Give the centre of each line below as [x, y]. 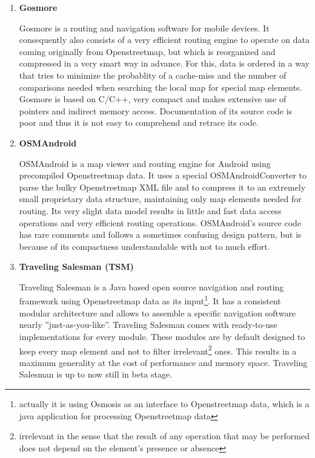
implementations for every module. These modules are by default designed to [162, 336]
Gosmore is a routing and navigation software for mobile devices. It [144, 28]
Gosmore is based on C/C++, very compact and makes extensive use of [153, 99]
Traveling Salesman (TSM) [76, 267]
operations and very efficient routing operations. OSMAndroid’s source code [160, 222]
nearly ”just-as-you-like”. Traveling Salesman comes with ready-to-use [148, 325]
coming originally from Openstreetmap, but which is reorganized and [147, 51]
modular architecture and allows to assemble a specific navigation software [157, 312]
